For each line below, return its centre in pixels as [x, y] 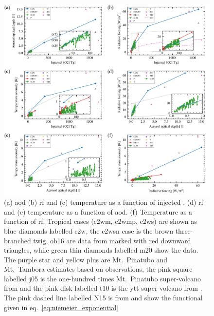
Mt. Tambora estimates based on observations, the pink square [98, 269]
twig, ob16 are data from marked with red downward [112, 240]
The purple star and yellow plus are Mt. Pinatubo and [86, 259]
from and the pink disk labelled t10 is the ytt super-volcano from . [103, 288]
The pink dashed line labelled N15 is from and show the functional [103, 298]
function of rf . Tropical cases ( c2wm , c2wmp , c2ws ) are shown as [100, 221]
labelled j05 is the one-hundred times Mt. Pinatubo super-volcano [103, 278]
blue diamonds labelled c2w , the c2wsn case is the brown [89, 230]
